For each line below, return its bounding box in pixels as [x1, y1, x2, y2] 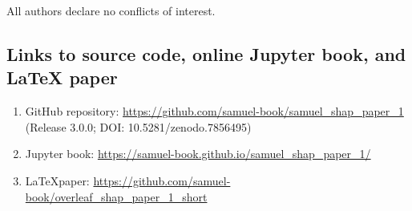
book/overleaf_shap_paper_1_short [25, 188, 208, 205]
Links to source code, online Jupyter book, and [6, 41, 406, 66]
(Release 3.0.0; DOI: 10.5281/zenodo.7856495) [25, 118, 252, 135]
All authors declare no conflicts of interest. [6, 2, 216, 18]
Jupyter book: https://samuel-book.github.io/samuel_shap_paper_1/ [25, 145, 371, 162]
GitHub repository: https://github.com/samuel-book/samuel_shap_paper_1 [25, 103, 404, 120]
